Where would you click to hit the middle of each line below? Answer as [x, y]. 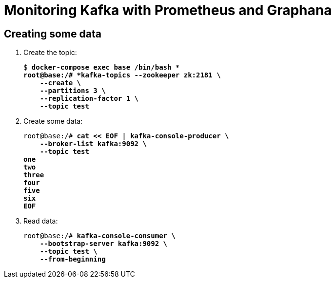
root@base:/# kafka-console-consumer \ [99, 236]
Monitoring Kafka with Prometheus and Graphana [168, 10]
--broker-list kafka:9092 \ [93, 144]
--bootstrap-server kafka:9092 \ [104, 244]
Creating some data [53, 34]
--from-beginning [73, 259]
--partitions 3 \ [73, 91]
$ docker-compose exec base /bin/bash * [102, 67]
